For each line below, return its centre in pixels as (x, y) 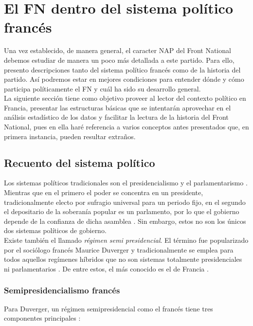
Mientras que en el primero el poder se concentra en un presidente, (104, 192)
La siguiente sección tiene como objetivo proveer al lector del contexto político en (125, 98)
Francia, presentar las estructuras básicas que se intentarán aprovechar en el (117, 107)
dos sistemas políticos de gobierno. (55, 230)
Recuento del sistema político (80, 162)
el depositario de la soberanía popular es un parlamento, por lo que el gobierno (122, 211)
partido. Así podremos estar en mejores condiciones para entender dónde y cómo (124, 79)
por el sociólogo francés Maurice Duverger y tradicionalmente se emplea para (119, 249)
